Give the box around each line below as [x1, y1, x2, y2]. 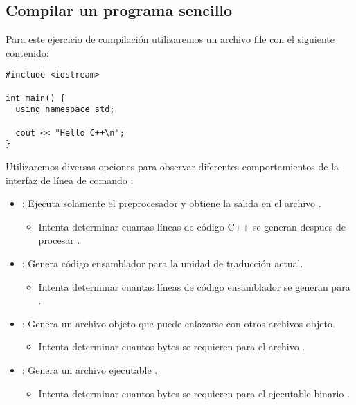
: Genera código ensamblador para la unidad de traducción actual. [21, 255, 303, 270]
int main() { [6, 93, 65, 103]
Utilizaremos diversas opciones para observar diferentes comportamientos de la [6, 159, 339, 173]
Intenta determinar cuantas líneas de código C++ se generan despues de [38, 219, 346, 233]
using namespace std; [15, 105, 115, 115]
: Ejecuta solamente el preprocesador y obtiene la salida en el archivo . [21, 196, 321, 210]
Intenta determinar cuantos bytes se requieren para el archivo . [38, 339, 305, 354]
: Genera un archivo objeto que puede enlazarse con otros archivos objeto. [21, 316, 335, 330]
